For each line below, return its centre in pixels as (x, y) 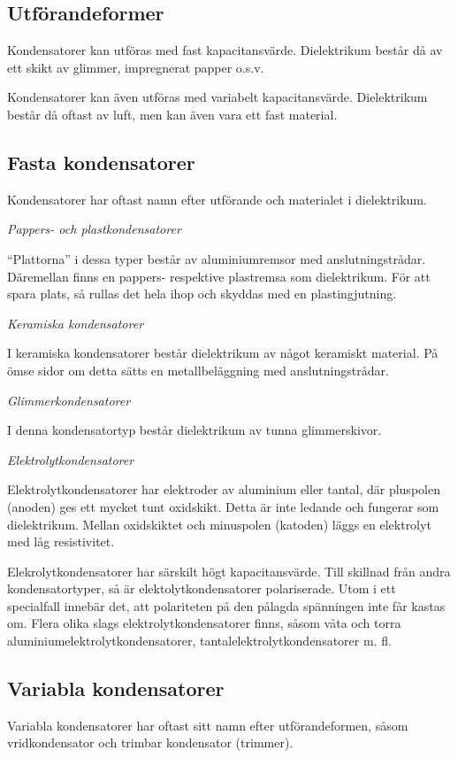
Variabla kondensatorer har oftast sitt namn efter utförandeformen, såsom (208, 725)
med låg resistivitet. (61, 541)
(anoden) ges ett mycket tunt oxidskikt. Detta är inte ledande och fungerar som (223, 506)
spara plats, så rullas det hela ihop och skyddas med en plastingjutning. (202, 294)
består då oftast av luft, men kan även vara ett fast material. (172, 114)
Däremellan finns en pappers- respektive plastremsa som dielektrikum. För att (219, 276)
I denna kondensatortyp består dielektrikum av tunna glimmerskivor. (195, 430)
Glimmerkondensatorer (69, 400)
